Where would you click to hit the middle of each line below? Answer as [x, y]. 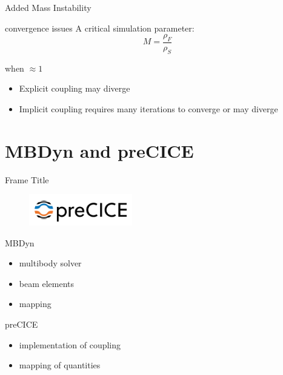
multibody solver [50, 263]
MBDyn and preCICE [99, 150]
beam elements [47, 283]
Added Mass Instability [48, 7]
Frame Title [27, 179]
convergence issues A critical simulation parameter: [100, 28]
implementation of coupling [70, 344]
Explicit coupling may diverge [75, 88]
